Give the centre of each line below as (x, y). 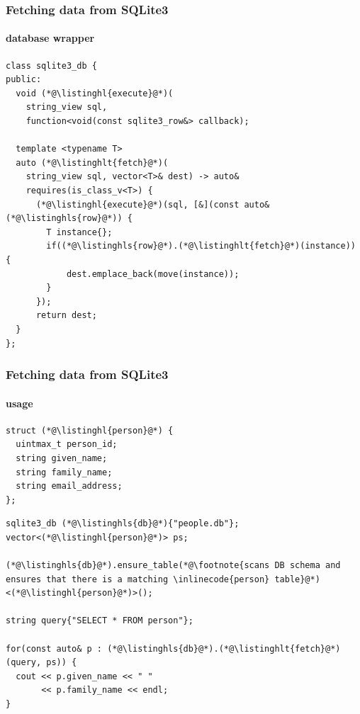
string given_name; (62, 458)
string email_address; (69, 486)
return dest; (66, 316)
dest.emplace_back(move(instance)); (153, 274)
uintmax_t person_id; (67, 444)
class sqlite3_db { (51, 66)
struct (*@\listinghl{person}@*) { (90, 430)
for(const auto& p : (54, 648)
